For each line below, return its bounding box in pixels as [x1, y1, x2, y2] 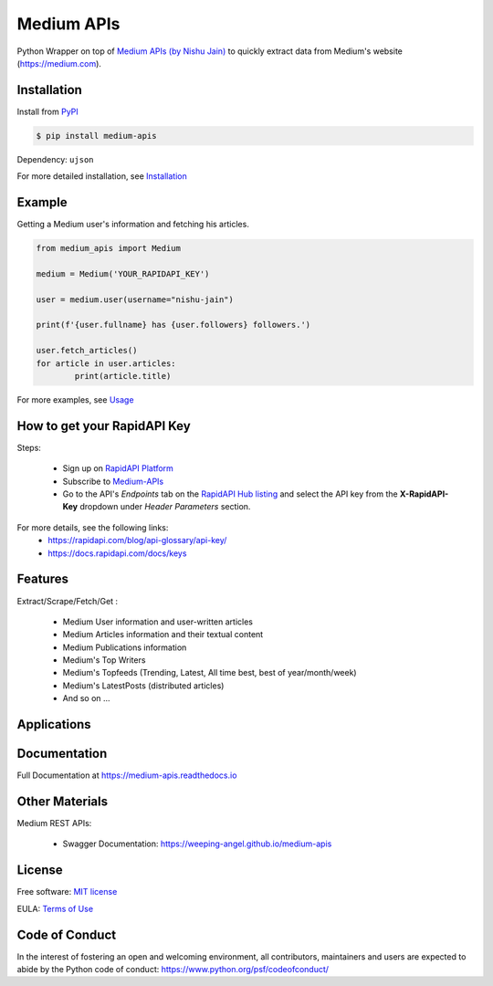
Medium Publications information [62, 642, 187, 653]
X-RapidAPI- [399, 488, 449, 499]
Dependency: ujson [16, 153, 94, 164]
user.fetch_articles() [36, 345, 138, 356]
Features [16, 572, 68, 587]
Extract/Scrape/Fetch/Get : [16, 595, 119, 606]
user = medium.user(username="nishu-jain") [36, 294, 235, 305]
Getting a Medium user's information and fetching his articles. [16, 219, 250, 230]
